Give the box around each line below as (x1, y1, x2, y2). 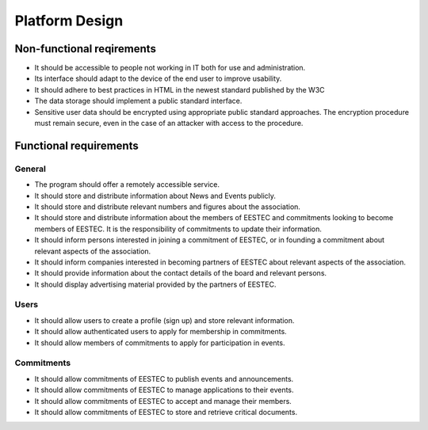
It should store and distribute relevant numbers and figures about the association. (34, 202, 301, 211)
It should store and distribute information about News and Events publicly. (34, 191, 277, 200)
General (14, 163, 47, 174)
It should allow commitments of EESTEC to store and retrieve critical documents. (34, 407, 297, 417)
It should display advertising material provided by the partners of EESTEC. (34, 280, 277, 289)
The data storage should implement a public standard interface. (34, 96, 243, 106)
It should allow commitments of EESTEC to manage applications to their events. (34, 385, 294, 395)
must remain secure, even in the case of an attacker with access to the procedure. (34, 119, 304, 128)
